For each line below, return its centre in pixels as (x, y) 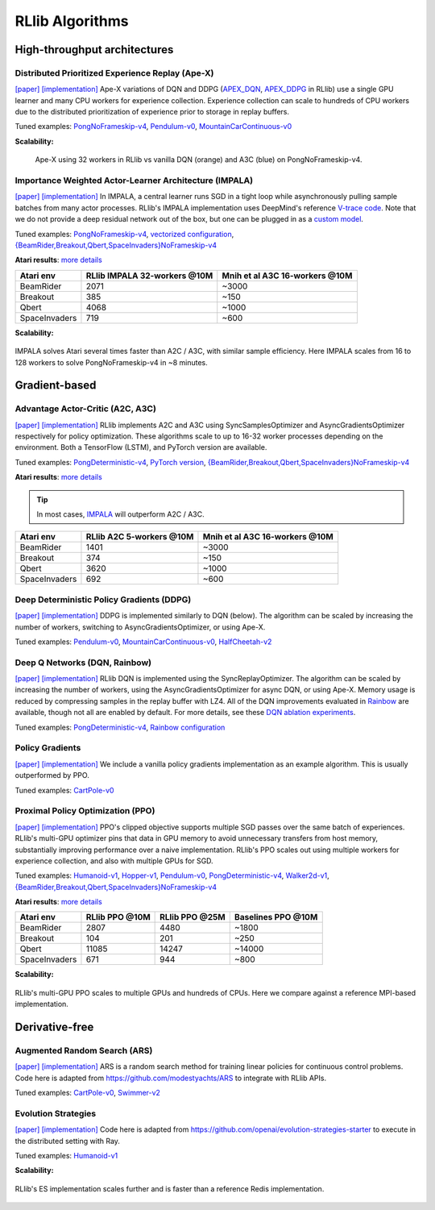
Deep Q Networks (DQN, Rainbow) (83, 663)
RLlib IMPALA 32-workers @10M (149, 276)
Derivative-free (54, 1027)
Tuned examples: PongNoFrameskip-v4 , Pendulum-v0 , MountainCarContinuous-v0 (153, 127)
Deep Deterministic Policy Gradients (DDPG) (103, 599)
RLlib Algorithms (72, 21)
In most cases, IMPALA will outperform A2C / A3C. (120, 514)
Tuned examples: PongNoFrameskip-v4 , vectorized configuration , (124, 234)
